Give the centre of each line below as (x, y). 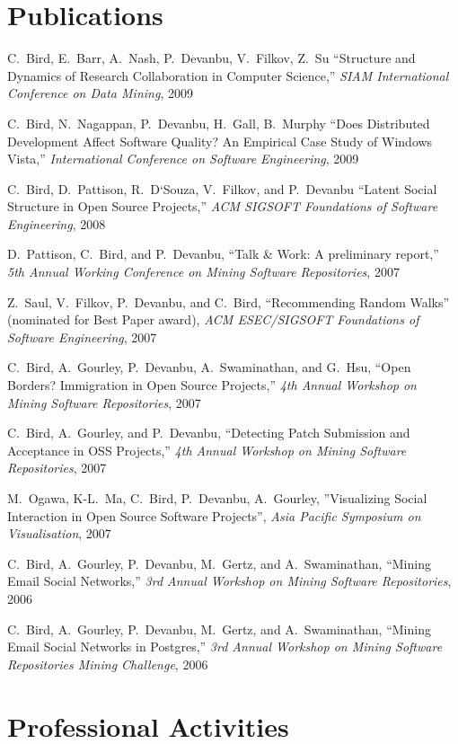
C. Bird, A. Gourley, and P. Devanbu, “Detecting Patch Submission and (209, 433)
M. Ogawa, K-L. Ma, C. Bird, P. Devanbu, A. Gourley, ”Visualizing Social (217, 498)
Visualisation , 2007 (59, 533)
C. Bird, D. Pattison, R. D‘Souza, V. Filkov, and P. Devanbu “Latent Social (222, 188)
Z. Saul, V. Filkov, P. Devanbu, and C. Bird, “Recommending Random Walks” (229, 301)
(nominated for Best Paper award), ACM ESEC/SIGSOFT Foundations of (213, 319)
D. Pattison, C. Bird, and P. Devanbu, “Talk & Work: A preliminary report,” (223, 254)
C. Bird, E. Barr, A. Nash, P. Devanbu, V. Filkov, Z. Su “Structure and (211, 58)
